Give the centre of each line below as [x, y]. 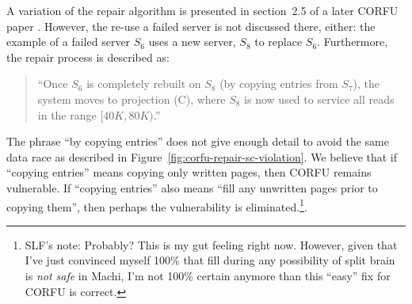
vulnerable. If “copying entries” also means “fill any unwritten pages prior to [192, 187]
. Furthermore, [353, 42]
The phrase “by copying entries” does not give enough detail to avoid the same [198, 141]
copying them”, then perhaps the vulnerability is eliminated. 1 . [157, 205]
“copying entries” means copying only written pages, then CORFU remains [189, 172]
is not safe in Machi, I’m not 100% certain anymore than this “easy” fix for [208, 275]
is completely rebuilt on [144, 84]
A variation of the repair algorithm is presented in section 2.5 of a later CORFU [202, 10]
